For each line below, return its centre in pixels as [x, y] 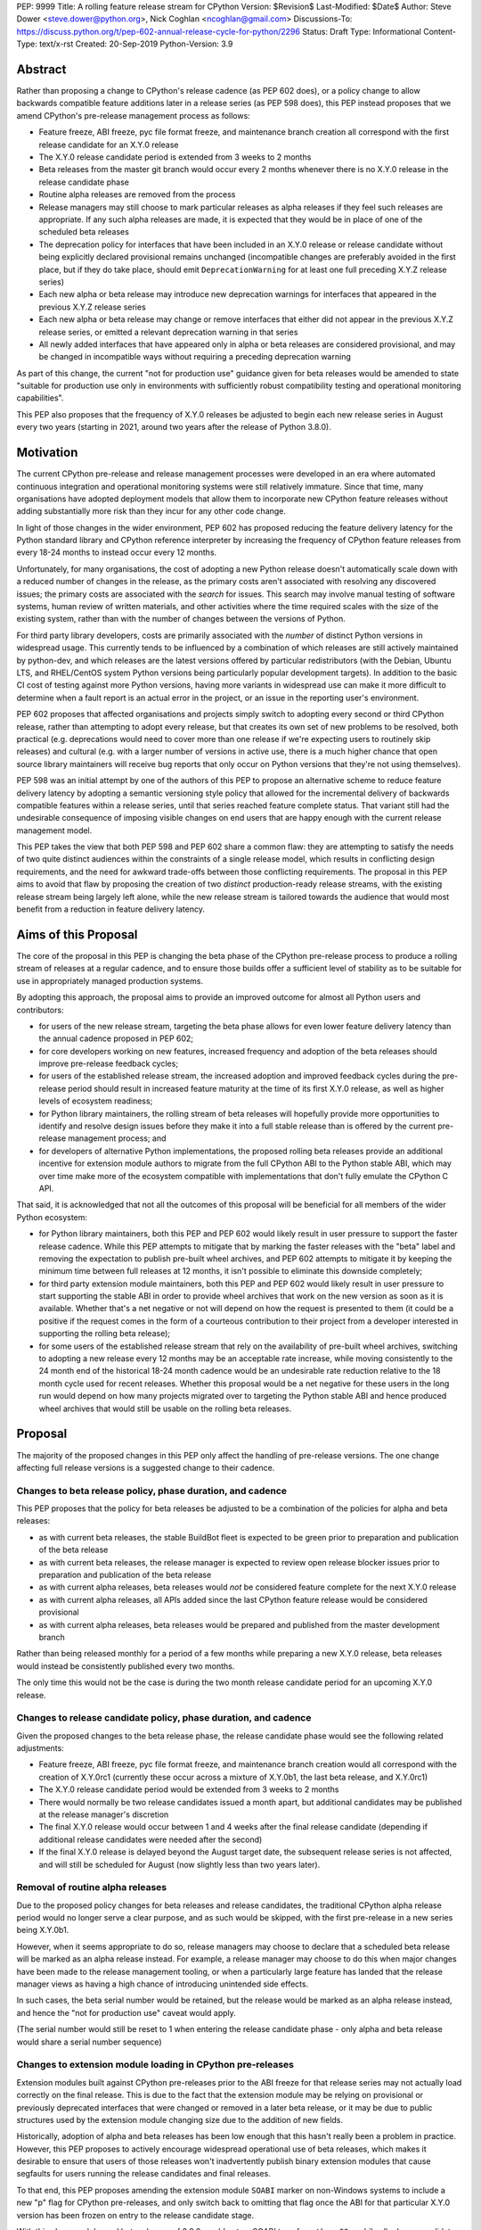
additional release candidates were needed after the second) [151, 1839]
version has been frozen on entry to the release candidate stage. [135, 2215]
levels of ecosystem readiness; [96, 1101]
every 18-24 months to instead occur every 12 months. [117, 552]
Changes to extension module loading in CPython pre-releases [155, 2065]
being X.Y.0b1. [43, 1930]
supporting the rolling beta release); [105, 1334]
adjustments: [40, 1748]
